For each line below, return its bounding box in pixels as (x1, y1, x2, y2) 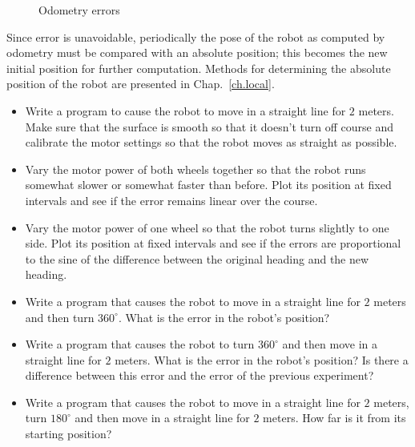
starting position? (25, 425, 112, 442)
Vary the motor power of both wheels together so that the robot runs (25, 160, 366, 177)
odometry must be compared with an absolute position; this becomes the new (6, 44, 388, 61)
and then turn (25, 308, 95, 325)
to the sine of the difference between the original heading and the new (25, 250, 369, 267)
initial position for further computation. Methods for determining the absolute (6, 59, 391, 76)
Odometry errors (38, 2, 120, 18)
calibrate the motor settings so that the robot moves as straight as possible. (25, 134, 397, 151)
